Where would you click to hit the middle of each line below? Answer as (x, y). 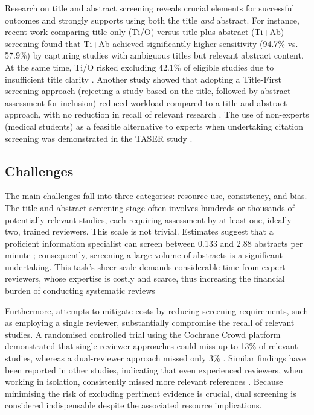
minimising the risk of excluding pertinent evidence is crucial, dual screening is (151, 393)
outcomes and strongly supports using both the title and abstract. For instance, (152, 20)
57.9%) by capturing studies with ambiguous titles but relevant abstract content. (154, 55)
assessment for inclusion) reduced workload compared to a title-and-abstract (146, 102)
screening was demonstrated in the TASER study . (99, 138)
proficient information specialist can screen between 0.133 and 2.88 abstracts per (154, 243)
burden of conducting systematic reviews (80, 290)
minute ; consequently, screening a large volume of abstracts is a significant (144, 255)
